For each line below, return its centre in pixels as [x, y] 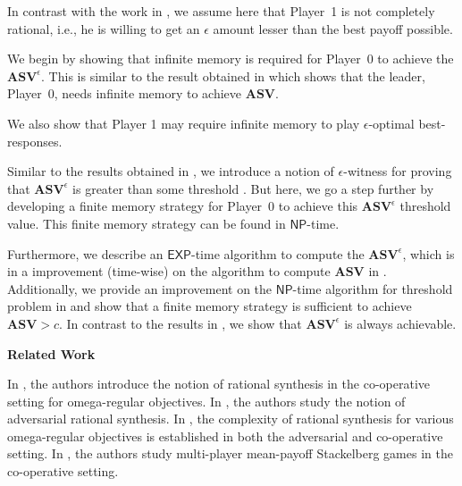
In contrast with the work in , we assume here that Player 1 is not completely [221, 11]
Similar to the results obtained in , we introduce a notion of [171, 171]
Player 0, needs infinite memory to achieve [125, 93]
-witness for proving [398, 171]
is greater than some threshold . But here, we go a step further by [253, 188]
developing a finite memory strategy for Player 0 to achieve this [183, 206]
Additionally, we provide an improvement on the [140, 288]
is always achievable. [400, 323]
